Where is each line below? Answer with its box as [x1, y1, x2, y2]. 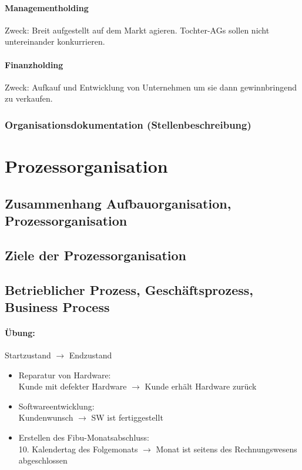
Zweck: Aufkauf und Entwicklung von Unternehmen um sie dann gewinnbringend [5, 80, 297, 93]
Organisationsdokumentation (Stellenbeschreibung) [5, 117, 251, 132]
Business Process [5, 297, 110, 315]
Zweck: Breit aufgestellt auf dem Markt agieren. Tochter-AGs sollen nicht [5, 23, 270, 36]
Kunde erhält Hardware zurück [145, 380, 257, 392]
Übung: [5, 326, 35, 338]
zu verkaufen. [5, 92, 53, 105]
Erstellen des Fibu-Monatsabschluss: [18, 431, 149, 444]
